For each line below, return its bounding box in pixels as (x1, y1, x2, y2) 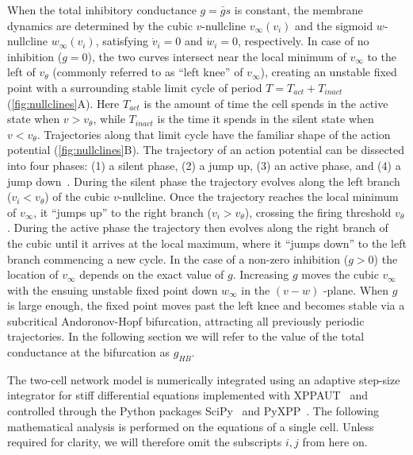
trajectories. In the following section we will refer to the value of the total (7, 328, 365, 345)
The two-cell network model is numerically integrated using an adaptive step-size (7, 371, 400, 388)
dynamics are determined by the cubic (7, 17, 193, 33)
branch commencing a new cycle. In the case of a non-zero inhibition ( (7, 250, 349, 267)
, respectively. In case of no (238, 33, 369, 49)
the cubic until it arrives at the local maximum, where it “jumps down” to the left (7, 234, 407, 251)
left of (7, 64, 36, 80)
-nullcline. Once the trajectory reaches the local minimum (118, 188, 399, 205)
